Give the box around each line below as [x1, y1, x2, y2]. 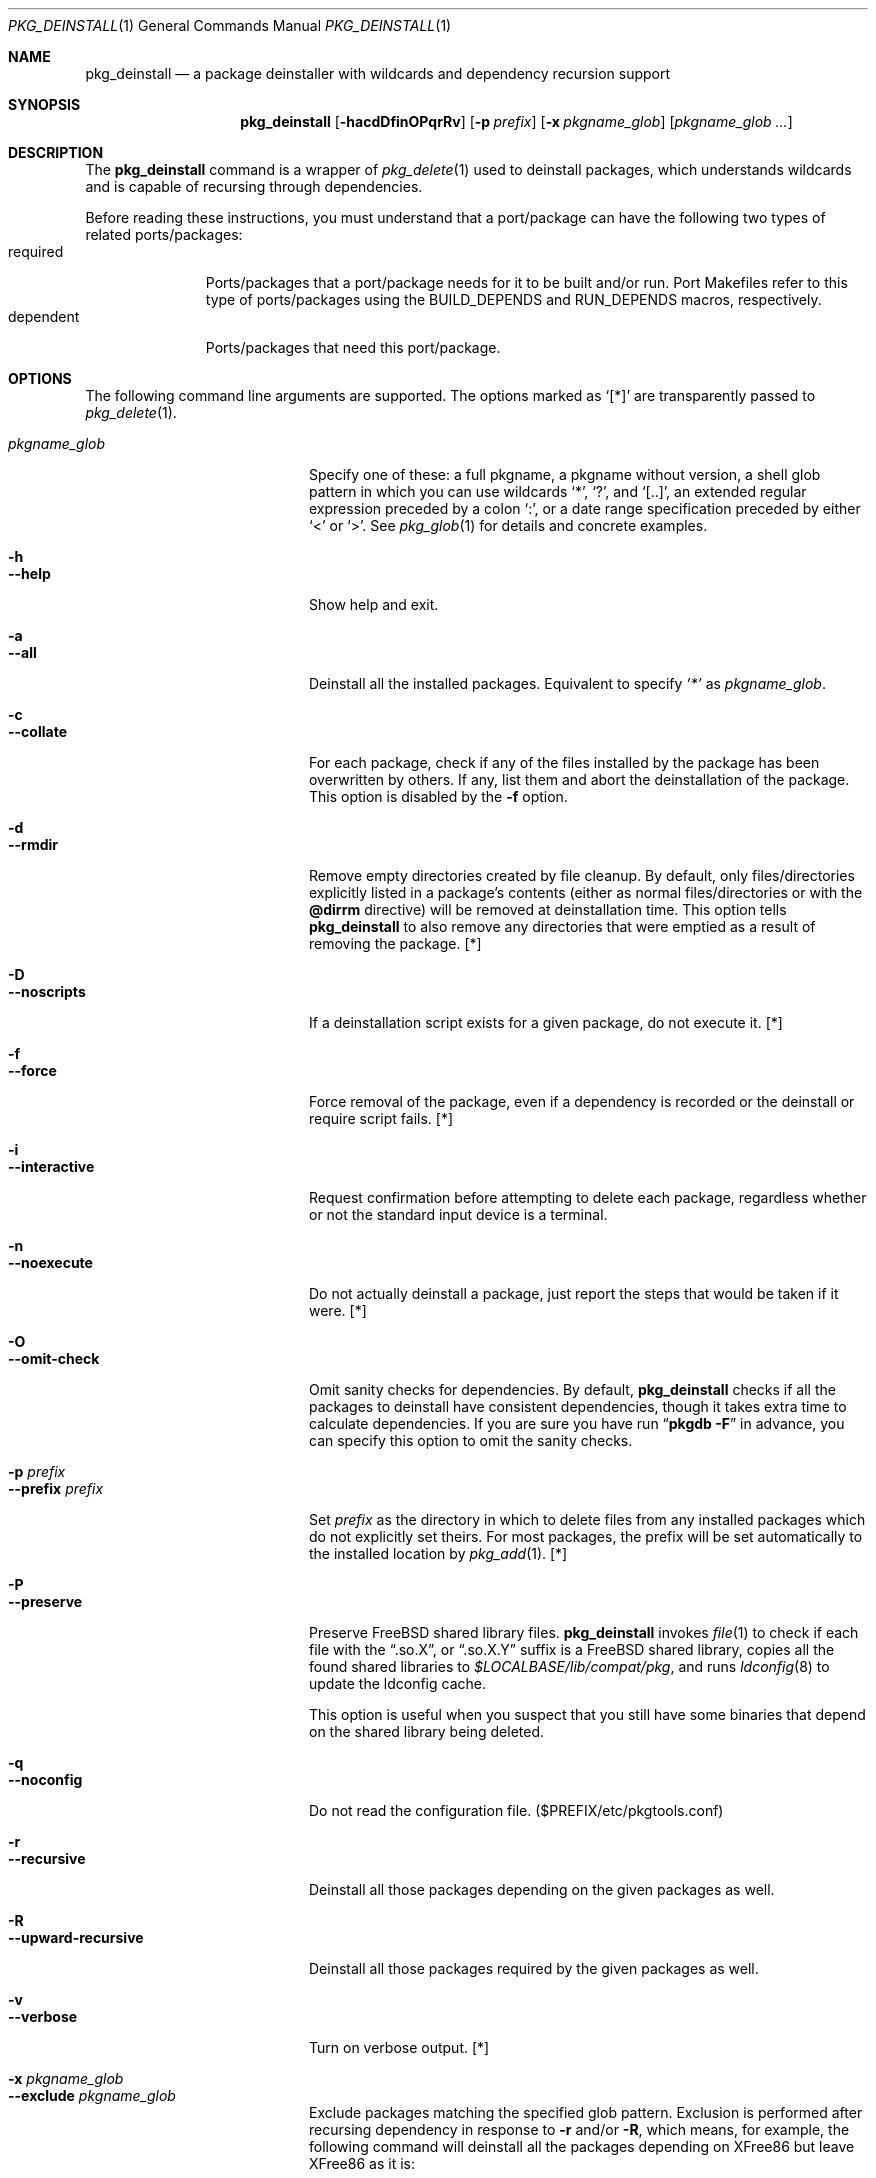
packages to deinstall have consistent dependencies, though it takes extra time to [309, 1398, 847, 1415]
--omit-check [8, 1350, 100, 1367]
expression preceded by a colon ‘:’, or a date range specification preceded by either [309, 500, 861, 517]
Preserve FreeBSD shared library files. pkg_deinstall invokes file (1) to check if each [309, 1624, 859, 1641]
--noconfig [8, 1771, 83, 1788]
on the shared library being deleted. [309, 1723, 544, 1740]
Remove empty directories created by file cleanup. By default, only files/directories [309, 867, 855, 884]
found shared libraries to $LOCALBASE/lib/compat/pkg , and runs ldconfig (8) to [309, 1658, 830, 1675]
